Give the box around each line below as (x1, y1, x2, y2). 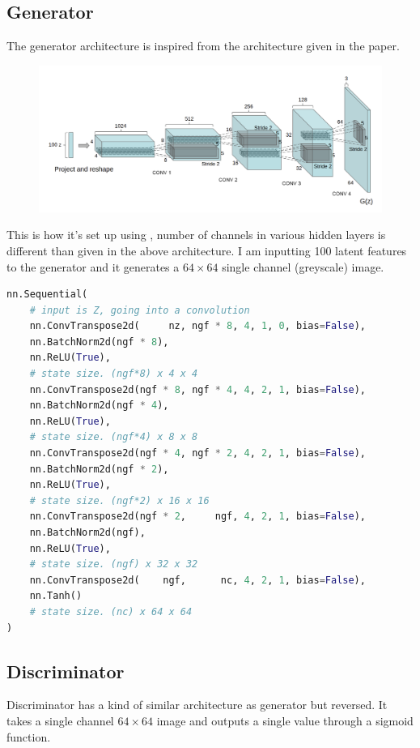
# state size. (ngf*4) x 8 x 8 (29, 431, 198, 443)
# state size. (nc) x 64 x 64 (29, 605, 193, 618)
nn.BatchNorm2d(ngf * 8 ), (29, 336, 169, 348)
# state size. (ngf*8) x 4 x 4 (29, 368, 198, 380)
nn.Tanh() (29, 590, 83, 602)
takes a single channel (6, 712, 114, 729)
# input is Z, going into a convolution (29, 304, 250, 316)
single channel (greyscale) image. (222, 258, 384, 275)
